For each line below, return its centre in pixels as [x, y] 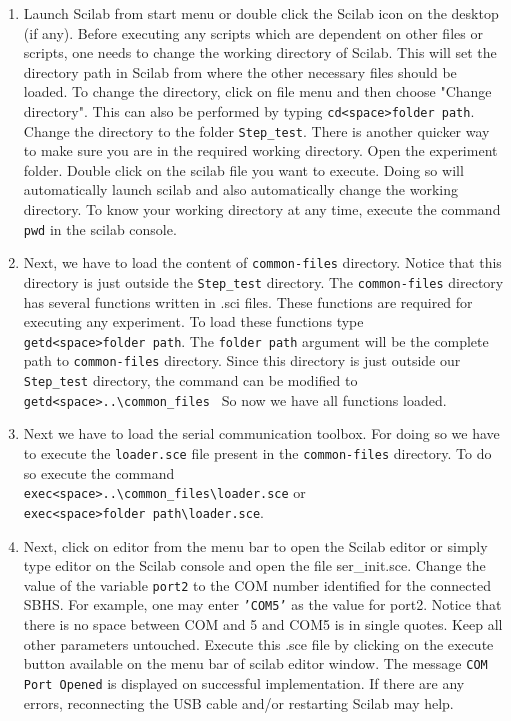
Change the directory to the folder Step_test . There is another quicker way [256, 130]
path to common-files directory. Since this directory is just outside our [242, 360]
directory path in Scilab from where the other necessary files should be [240, 71]
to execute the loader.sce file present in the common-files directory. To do [257, 453]
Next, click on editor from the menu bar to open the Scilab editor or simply [255, 545]
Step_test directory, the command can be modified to [190, 380]
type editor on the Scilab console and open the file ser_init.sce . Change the [254, 565]
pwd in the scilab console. [100, 228]
